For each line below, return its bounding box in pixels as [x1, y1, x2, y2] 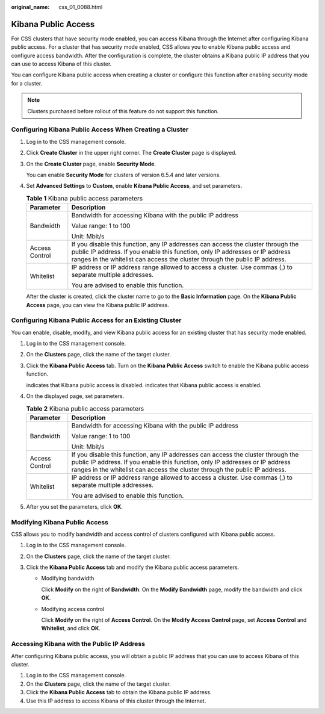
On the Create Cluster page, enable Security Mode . [26, 160, 156, 167]
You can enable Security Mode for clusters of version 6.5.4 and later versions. [26, 171, 221, 178]
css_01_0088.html [58, 4, 103, 10]
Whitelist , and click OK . [41, 625, 101, 632]
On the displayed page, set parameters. [26, 392, 125, 400]
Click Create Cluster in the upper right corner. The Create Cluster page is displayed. [26, 149, 237, 157]
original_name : [11, 4, 50, 10]
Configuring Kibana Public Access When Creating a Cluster [11, 125, 189, 134]
